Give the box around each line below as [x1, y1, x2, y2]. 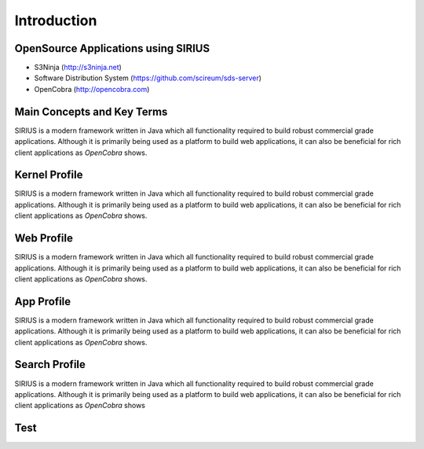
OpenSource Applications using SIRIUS [14, 42, 210, 55]
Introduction [14, 12, 97, 29]
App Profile [14, 295, 71, 308]
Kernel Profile [14, 168, 83, 182]
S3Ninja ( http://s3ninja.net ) [34, 63, 122, 72]
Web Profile [14, 232, 74, 245]
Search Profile [14, 358, 86, 371]
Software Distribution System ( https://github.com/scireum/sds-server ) [34, 73, 262, 83]
